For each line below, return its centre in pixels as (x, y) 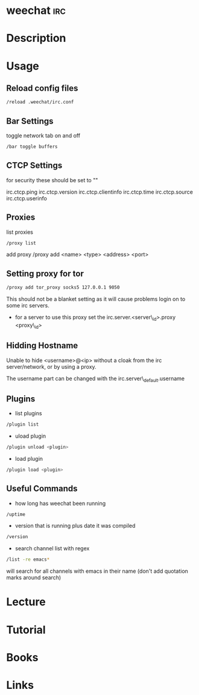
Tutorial (26, 630)
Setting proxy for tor (45, 273)
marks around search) (34, 578)
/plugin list (23, 424)
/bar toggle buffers (32, 147)
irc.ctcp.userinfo (27, 198)
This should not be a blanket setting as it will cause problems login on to (96, 299)
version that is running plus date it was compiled (75, 526)
